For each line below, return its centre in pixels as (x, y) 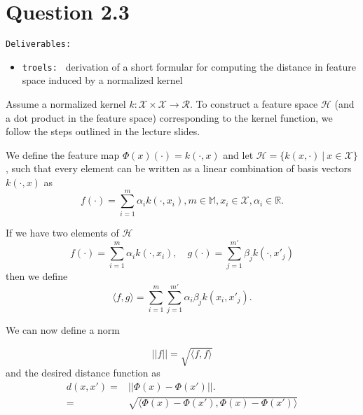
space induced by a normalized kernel (102, 80)
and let (238, 154)
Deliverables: (39, 44)
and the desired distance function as (83, 373)
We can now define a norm (63, 330)
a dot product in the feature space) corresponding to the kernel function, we (169, 117)
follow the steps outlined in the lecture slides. (103, 131)
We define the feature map (63, 154)
